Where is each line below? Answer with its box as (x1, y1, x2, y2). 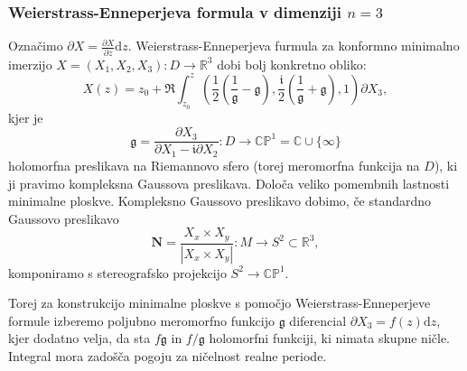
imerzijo (8, 54, 52, 73)
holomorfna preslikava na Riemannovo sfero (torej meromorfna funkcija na (8, 155, 420, 174)
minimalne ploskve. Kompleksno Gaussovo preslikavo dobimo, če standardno (8, 191, 432, 210)
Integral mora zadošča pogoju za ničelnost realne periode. (8, 347, 327, 366)
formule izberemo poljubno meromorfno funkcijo (8, 311, 275, 329)
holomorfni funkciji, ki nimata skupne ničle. (209, 329, 450, 348)
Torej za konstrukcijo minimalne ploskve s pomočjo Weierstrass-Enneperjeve (8, 293, 431, 312)
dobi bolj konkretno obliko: (217, 54, 367, 73)
